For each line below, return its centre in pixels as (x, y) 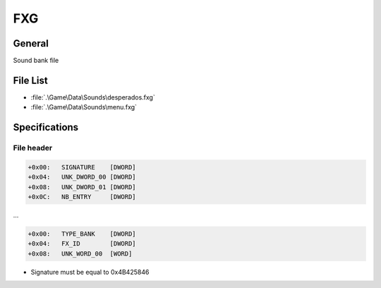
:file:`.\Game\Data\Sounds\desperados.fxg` (93, 97)
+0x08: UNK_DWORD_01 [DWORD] (82, 187)
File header (33, 148)
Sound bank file (36, 61)
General (31, 43)
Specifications (46, 127)
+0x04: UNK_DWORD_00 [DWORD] (82, 177)
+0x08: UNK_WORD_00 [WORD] (80, 253)
